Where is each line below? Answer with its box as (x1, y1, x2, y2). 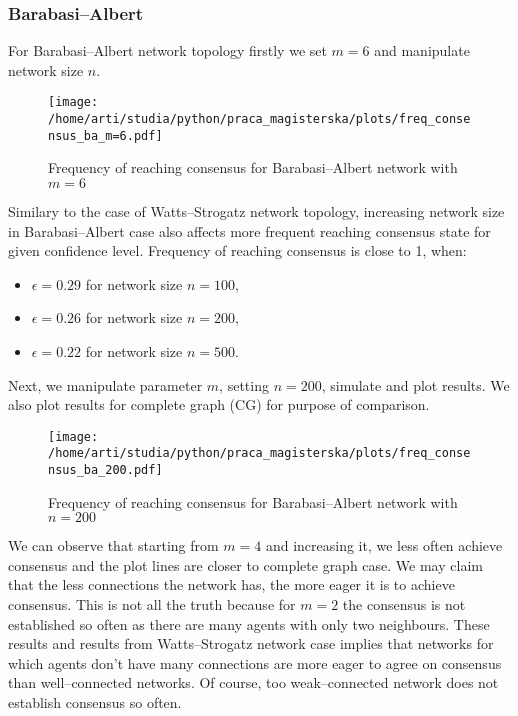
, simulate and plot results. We (321, 374, 510, 395)
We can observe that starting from (8, 535, 219, 556)
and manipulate (374, 40, 470, 61)
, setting (219, 374, 269, 395)
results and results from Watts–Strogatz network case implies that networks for (8, 633, 494, 654)
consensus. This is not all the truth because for (8, 594, 296, 615)
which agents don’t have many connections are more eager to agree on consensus (8, 652, 502, 673)
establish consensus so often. (8, 692, 182, 713)
